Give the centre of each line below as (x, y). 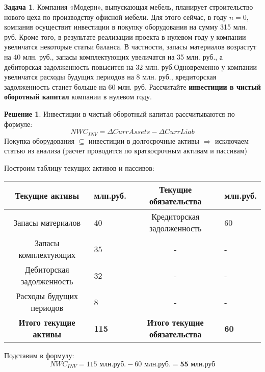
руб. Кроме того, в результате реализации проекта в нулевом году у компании (125, 36)
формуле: (18, 124)
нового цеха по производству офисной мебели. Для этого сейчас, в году (116, 17)
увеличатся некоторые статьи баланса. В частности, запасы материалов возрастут (130, 47)
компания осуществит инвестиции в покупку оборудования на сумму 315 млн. (126, 27)
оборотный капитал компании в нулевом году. (78, 97)
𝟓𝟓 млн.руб (198, 364)
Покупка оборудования (39, 140)
